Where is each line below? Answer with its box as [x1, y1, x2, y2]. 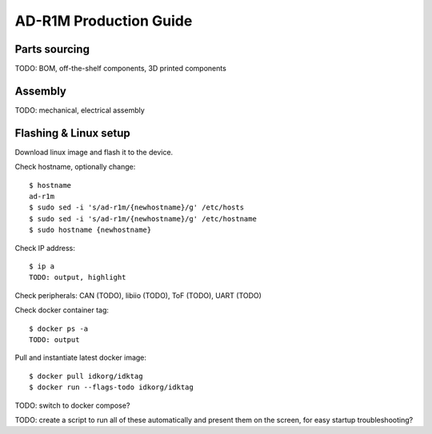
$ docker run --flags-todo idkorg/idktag [29, 383, 194, 392]
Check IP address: [14, 243, 75, 253]
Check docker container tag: [14, 305, 110, 315]
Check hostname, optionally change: [14, 162, 136, 172]
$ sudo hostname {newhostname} [29, 225, 152, 235]
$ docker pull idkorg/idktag [29, 372, 143, 380]
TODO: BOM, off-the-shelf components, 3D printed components [14, 64, 227, 74]
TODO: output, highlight [29, 273, 126, 282]
